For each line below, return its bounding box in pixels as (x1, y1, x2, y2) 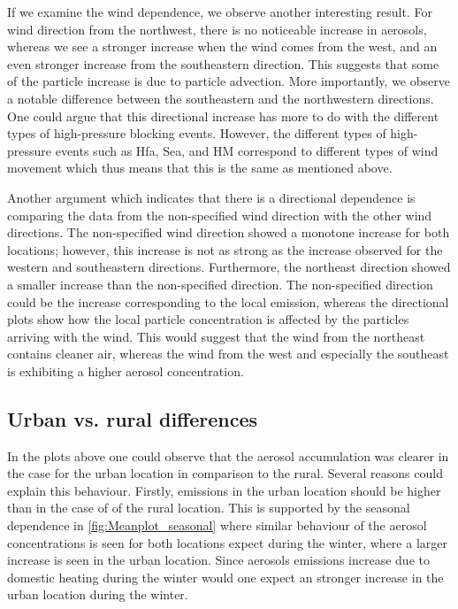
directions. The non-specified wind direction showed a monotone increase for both (7, 223, 450, 242)
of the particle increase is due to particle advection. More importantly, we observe (7, 72, 450, 90)
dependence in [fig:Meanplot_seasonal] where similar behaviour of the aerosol (7, 516, 427, 535)
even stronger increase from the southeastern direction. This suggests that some (7, 54, 439, 73)
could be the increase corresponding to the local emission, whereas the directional (7, 292, 449, 311)
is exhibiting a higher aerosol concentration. (7, 361, 244, 380)
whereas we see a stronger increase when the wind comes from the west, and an (7, 37, 438, 56)
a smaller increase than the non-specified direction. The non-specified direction (7, 274, 433, 293)
